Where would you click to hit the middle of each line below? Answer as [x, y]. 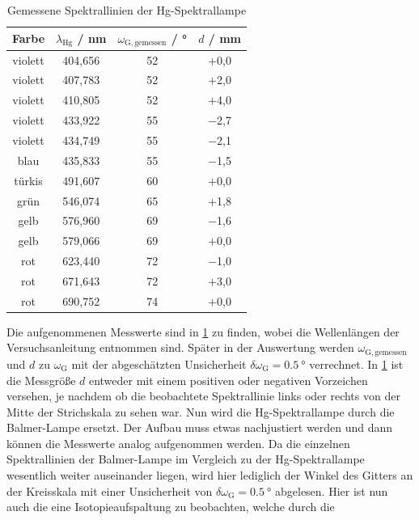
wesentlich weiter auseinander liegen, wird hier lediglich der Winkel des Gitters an [210, 475]
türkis [28, 180]
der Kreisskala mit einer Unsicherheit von [110, 490]
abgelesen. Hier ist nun [331, 490]
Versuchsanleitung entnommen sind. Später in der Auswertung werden [180, 347]
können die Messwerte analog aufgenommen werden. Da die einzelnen [178, 443]
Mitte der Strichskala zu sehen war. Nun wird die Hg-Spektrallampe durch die [201, 411]
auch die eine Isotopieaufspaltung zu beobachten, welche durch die [171, 507]
